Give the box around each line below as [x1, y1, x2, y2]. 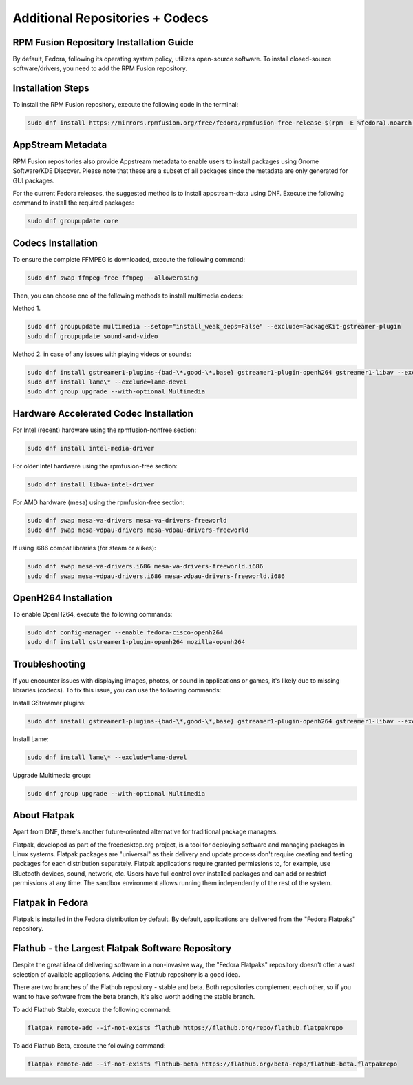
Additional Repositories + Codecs [12, 10, 209, 25]
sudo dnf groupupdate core [27, 217, 118, 225]
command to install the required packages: [12, 198, 134, 207]
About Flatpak [12, 809, 75, 821]
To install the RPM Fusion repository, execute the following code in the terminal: [12, 101, 239, 109]
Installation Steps [12, 83, 89, 94]
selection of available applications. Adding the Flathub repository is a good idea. [12, 970, 240, 978]
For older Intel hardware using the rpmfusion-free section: [12, 462, 178, 470]
